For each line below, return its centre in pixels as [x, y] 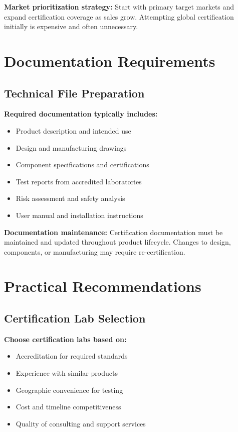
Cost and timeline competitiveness [68, 407]
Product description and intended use [73, 130]
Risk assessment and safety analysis [70, 198]
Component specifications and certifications [82, 165]
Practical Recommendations [103, 286]
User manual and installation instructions [79, 215]
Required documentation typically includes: [81, 114]
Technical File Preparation [74, 93]
